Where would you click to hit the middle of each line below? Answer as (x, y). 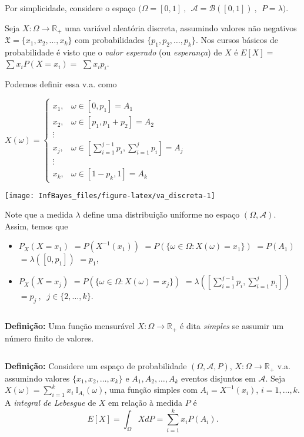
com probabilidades (110, 40)
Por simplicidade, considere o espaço (70, 8)
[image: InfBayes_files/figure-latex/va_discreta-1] (110, 195)
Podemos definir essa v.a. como (61, 84)
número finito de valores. (49, 338)
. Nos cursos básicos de (237, 40)
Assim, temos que (36, 226)
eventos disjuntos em (218, 378)
